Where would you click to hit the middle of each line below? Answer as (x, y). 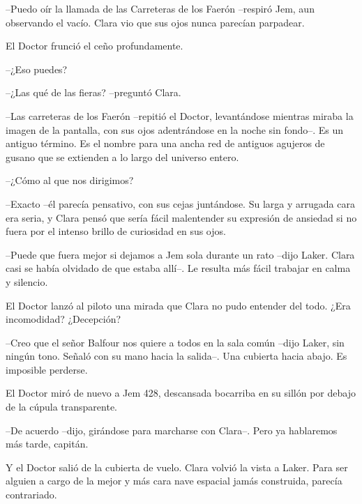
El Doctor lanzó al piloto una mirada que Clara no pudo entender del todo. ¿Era (178, 305)
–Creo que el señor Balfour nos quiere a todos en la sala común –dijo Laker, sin (175, 342)
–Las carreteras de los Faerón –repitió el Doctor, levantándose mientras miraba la (180, 115)
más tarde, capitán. (47, 444)
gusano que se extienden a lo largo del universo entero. (122, 156)
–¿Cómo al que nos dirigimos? (70, 180)
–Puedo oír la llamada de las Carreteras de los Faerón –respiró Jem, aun (160, 8)
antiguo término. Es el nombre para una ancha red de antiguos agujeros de (165, 143)
